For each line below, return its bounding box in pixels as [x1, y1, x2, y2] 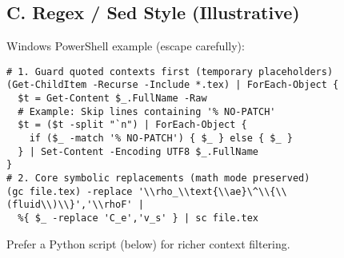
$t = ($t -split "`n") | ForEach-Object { [18, 119, 247, 131]
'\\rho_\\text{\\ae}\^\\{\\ [138, 185, 287, 197]
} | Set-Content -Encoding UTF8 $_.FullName [18, 145, 258, 157]
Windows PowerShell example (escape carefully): [6, 38, 245, 54]
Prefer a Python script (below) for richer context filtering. [6, 235, 290, 252]
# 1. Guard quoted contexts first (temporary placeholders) [6, 65, 334, 77]
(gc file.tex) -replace [6, 185, 133, 197]
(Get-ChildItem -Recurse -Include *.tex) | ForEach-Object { [6, 79, 339, 91]
